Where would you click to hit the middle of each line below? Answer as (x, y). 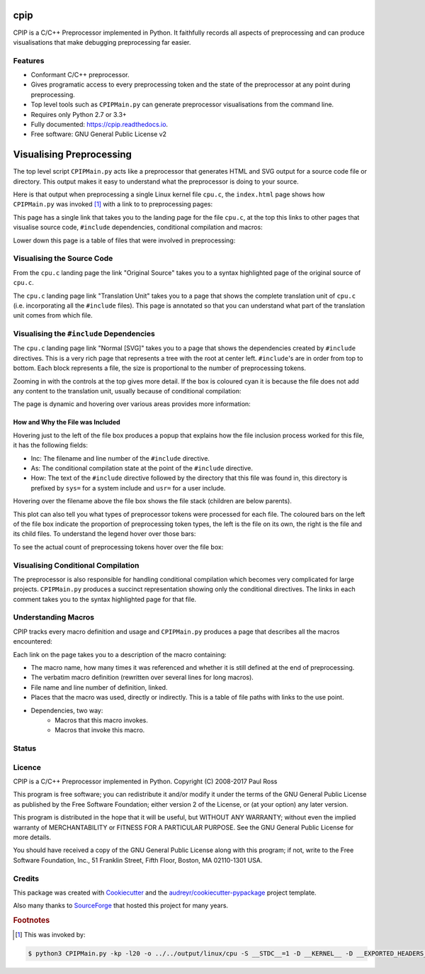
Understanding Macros (54, 617)
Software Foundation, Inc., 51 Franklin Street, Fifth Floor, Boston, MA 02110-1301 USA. (138, 860)
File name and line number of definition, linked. (99, 687)
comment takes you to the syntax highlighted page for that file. (105, 599)
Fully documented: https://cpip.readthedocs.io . (100, 124)
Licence (27, 767)
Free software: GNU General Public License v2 (98, 134)
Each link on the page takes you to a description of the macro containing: (120, 654)
